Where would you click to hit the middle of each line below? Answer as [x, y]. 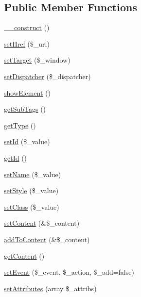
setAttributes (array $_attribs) [50, 288]
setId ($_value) [27, 141]
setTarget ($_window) [37, 60]
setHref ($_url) [27, 43]
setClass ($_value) [32, 206]
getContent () [24, 256]
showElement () [27, 92]
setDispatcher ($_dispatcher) [47, 76]
